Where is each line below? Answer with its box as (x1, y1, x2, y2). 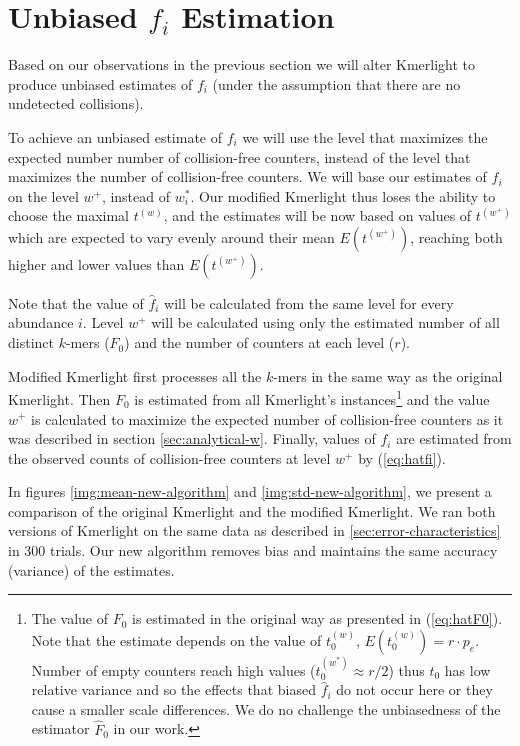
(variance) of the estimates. (8, 559, 175, 580)
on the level (8, 185, 79, 206)
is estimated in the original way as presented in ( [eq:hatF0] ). (132, 608, 503, 629)
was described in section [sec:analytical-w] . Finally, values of (8, 428, 376, 449)
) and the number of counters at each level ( (124, 332, 395, 353)
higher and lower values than (8, 253, 185, 274)
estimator (31, 718, 90, 739)
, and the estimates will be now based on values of (163, 205, 472, 226)
